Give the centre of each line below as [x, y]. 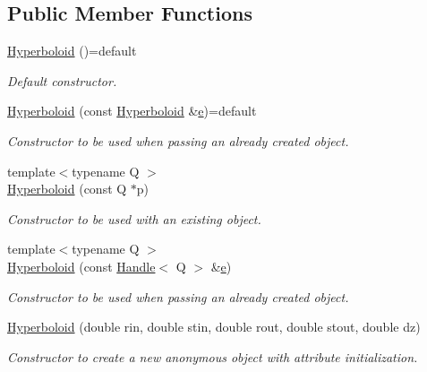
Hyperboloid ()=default [72, 51]
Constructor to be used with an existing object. [134, 218]
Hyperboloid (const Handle [81, 266]
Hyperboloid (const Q [67, 189]
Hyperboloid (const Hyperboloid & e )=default [132, 111]
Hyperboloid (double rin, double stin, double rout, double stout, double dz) [214, 327]
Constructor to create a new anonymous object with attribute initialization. [213, 356]
